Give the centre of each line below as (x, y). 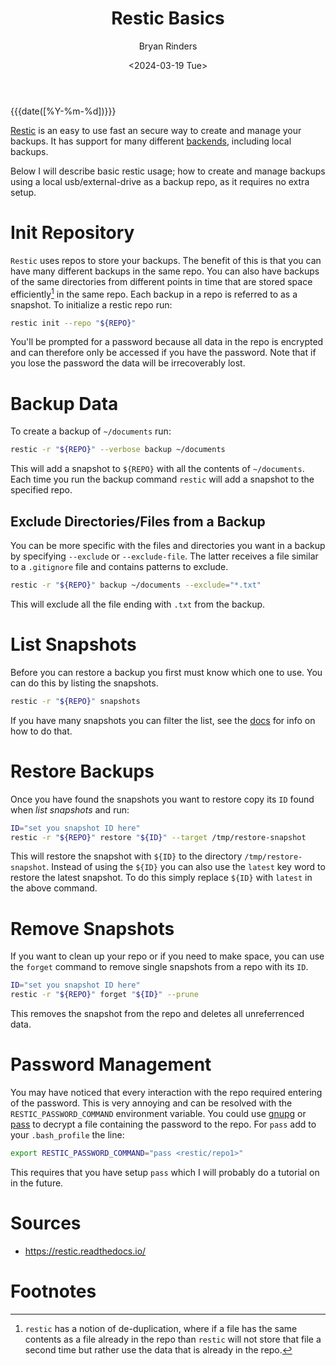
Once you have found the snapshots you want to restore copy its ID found (162, 799)
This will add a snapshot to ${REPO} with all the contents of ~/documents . (157, 469)
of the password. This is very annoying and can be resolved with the (151, 1103)
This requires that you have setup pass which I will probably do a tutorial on (165, 1172)
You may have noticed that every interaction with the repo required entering (166, 1093)
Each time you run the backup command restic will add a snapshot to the (162, 479)
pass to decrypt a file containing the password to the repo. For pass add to (163, 1124)
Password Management (111, 1064)
